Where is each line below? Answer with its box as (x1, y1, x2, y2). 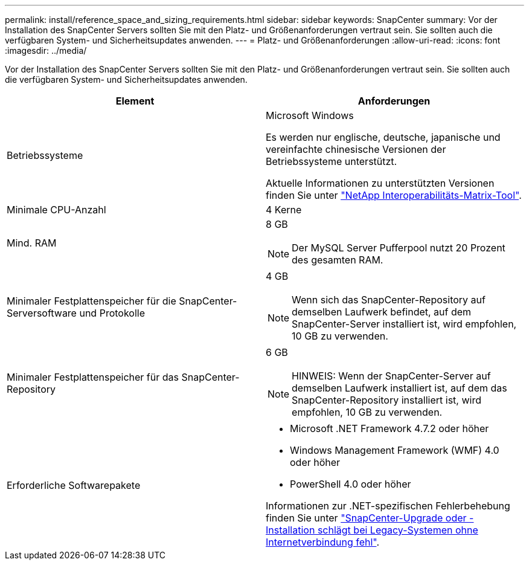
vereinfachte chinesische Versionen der (266, 143, 446, 155)
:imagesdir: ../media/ (5, 45, 87, 56)
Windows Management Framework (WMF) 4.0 (290, 444, 499, 456)
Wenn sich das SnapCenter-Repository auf (292, 294, 486, 306)
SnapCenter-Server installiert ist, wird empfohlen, (292, 318, 517, 330)
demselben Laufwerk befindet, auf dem (292, 306, 472, 318)
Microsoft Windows (266, 109, 354, 121)
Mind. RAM (7, 237, 57, 249)
